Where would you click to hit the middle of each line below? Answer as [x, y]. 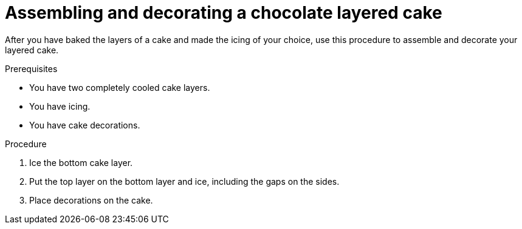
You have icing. [60, 106]
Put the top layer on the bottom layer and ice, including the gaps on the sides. [184, 181]
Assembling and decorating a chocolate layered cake [224, 13]
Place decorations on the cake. [91, 200]
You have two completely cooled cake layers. [120, 87]
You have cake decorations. [85, 125]
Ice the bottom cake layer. [81, 162]
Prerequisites [31, 68]
